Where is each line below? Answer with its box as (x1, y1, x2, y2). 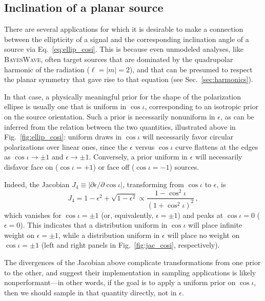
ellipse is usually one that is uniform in (4, 101, 127, 112)
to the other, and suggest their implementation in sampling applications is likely (4, 267, 256, 277)
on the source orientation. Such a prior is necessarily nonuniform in (4, 111, 215, 122)
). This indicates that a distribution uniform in (20, 219, 168, 230)
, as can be (220, 111, 254, 122)
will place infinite (188, 219, 242, 230)
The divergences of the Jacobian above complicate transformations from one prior (4, 256, 261, 267)
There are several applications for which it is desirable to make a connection (4, 24, 243, 34)
